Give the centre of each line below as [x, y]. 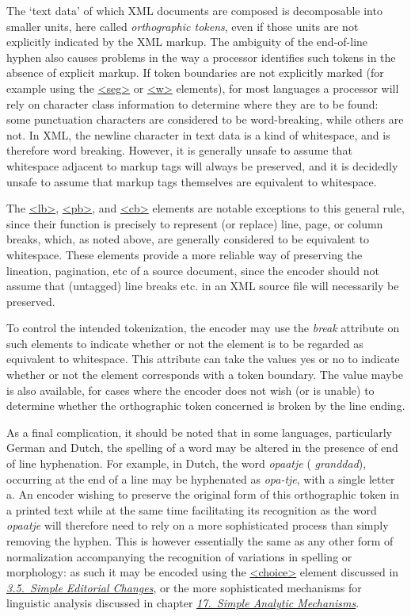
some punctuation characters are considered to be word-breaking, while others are [205, 119]
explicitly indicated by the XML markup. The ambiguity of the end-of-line [187, 42]
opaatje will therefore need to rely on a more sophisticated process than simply [198, 525]
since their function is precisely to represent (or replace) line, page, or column [195, 223]
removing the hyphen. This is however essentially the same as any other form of [200, 541]
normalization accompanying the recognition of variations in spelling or [179, 556]
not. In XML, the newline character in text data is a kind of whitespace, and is [198, 134]
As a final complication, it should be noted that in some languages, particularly [199, 432]
